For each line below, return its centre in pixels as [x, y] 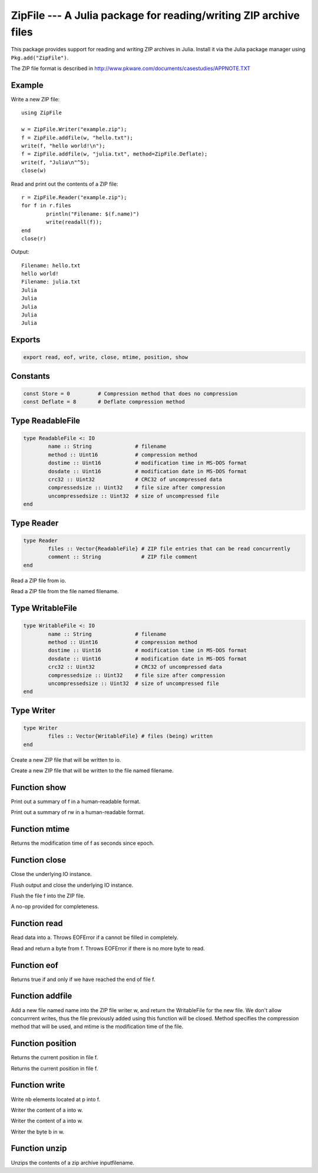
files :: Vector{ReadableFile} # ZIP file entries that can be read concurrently [169, 549]
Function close [39, 860]
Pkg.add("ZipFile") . [40, 57]
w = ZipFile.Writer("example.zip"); [74, 129]
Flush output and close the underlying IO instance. [72, 885]
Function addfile [42, 996]
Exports [26, 340]
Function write [38, 1085]
